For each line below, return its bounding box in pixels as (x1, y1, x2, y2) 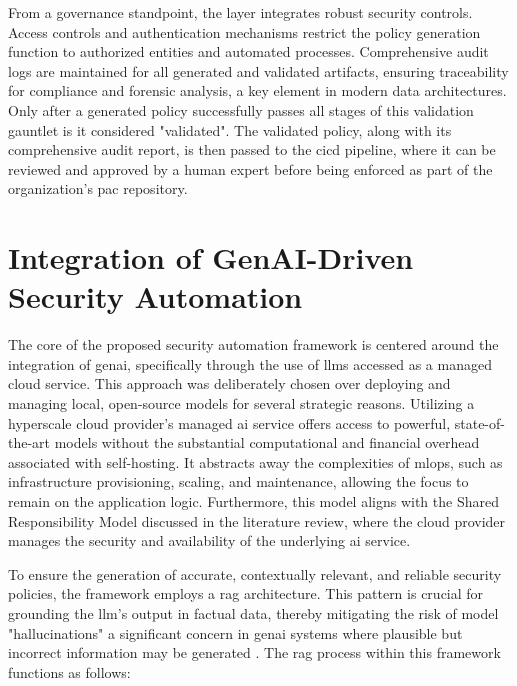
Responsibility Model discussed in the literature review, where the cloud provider (8, 510, 506, 531)
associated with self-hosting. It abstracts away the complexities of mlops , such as (8, 451, 503, 472)
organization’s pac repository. (8, 178, 188, 199)
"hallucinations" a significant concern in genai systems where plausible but (8, 622, 463, 643)
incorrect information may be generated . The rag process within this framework (8, 642, 501, 663)
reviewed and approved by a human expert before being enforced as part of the (8, 158, 493, 179)
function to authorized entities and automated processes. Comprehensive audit (8, 41, 489, 62)
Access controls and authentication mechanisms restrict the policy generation (8, 21, 481, 42)
